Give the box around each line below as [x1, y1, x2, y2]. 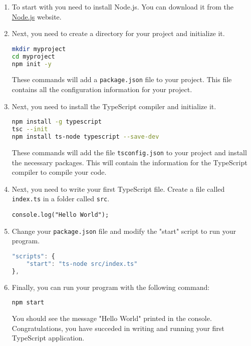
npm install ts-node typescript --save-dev [12, 133, 159, 140]
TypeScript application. [12, 332, 85, 343]
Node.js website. [12, 11, 62, 22]
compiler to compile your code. [12, 167, 107, 177]
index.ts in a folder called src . [12, 193, 110, 204]
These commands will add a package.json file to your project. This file [12, 74, 232, 85]
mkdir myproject [12, 45, 66, 53]
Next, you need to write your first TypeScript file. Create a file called [12, 183, 225, 194]
